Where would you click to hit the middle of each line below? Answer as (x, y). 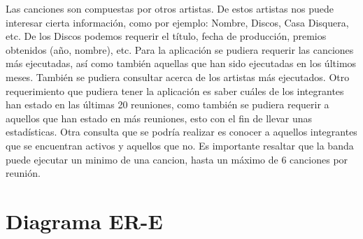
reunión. (23, 173)
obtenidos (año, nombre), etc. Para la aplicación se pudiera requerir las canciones (180, 49)
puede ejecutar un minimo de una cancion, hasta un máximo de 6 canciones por (177, 159)
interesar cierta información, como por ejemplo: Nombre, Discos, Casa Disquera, (177, 22)
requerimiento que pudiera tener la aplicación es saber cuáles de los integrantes (175, 90)
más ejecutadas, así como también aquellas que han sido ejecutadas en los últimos (181, 63)
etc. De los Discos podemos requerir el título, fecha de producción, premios (166, 36)
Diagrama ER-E (84, 220)
